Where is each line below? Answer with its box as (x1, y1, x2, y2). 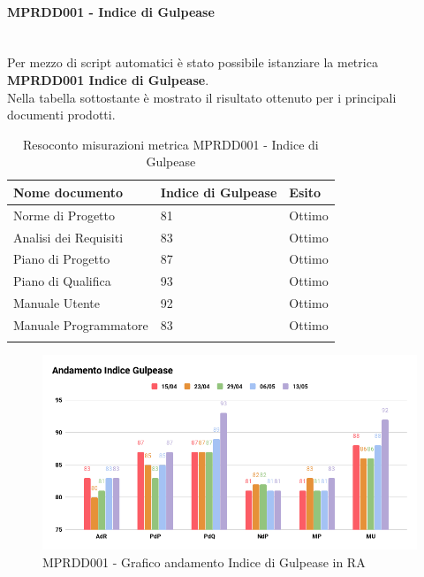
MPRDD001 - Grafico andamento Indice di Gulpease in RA (42, 552, 366, 571)
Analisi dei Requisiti (13, 227, 124, 246)
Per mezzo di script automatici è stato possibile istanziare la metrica (7, 53, 378, 72)
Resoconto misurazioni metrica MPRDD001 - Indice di (22, 135, 319, 153)
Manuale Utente (13, 294, 100, 312)
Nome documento (13, 182, 123, 201)
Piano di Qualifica (13, 272, 111, 290)
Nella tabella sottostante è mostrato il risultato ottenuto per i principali (7, 88, 397, 106)
